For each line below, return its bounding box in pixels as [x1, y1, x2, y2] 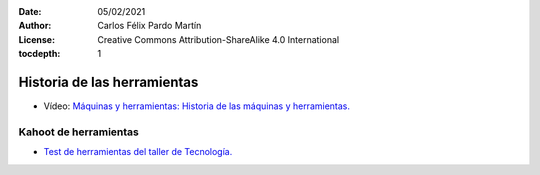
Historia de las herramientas [18, 73, 199, 90]
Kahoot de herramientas [18, 125, 139, 139]
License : [18, 33, 55, 45]
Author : [18, 20, 52, 32]
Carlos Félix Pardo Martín [97, 20, 202, 32]
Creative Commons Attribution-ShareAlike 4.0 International [97, 33, 340, 45]
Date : [18, 6, 42, 17]
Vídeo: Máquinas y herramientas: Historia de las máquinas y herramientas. [43, 100, 350, 112]
